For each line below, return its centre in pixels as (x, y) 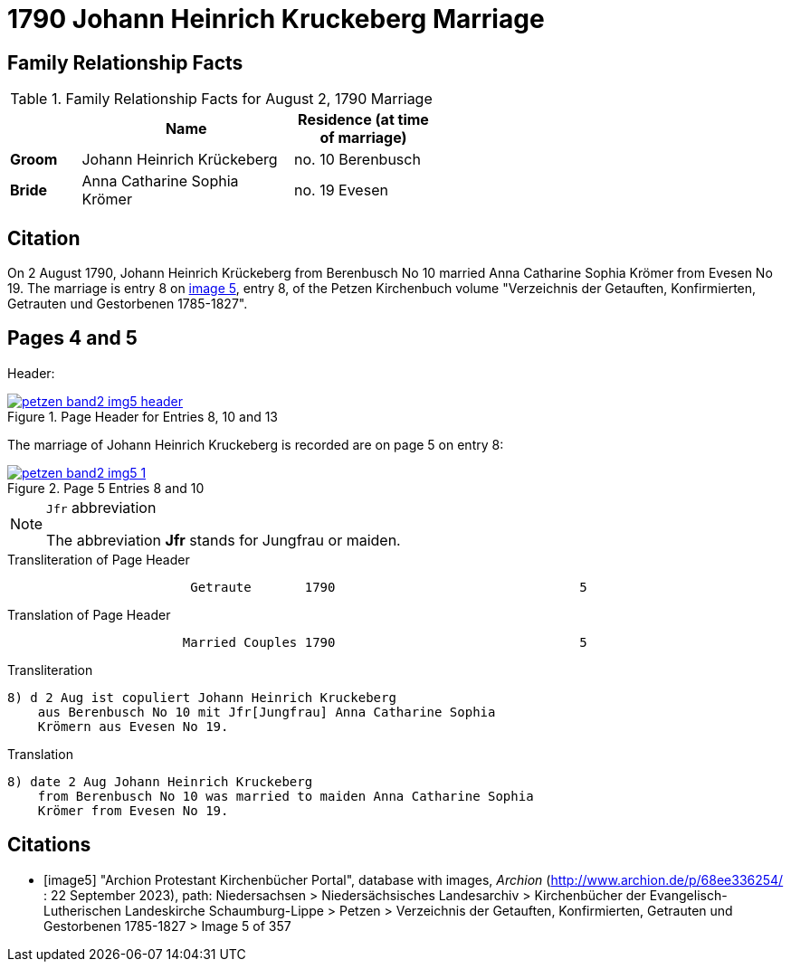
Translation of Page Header (89, 614)
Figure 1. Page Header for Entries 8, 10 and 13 (143, 416)
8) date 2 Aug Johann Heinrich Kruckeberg (160, 781)
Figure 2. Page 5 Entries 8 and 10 (106, 488)
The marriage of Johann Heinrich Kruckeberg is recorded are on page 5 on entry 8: (256, 444)
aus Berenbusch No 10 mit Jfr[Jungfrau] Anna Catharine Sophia (267, 712)
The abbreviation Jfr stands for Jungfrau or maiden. (224, 540)
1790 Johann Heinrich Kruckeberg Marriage (276, 19)
